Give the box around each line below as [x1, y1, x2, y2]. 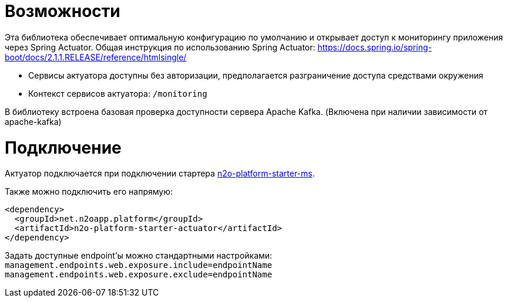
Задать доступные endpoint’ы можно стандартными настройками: [5, 250, 273, 261]
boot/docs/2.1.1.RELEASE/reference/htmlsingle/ [5, 52, 187, 62]
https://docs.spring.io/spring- [317, 42, 432, 52]
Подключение [5, 137, 122, 158]
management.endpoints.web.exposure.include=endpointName [5, 260, 273, 270]
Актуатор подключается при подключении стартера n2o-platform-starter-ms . [5, 168, 315, 179]
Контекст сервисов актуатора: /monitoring [28, 88, 207, 99]
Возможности [5, 1, 120, 21]
